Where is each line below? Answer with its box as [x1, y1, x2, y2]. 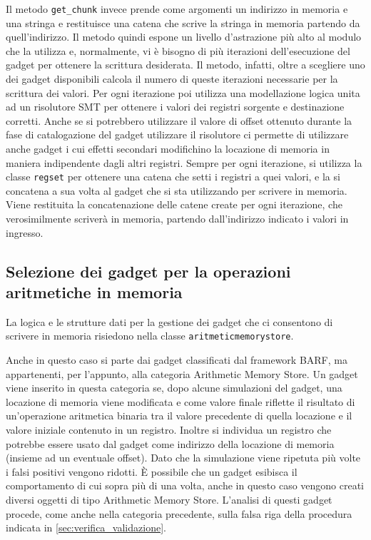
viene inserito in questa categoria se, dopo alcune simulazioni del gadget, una [6, 380, 342, 395]
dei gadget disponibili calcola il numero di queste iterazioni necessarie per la [6, 71, 338, 86]
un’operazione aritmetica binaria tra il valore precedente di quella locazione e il [6, 408, 352, 423]
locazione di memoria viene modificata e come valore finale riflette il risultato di [6, 394, 355, 409]
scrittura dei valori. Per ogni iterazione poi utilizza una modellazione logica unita [6, 85, 360, 100]
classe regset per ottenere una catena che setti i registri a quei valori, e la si [6, 169, 340, 184]
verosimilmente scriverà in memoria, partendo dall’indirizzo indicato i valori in [6, 211, 349, 226]
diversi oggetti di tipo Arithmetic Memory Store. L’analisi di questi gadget [6, 492, 332, 506]
